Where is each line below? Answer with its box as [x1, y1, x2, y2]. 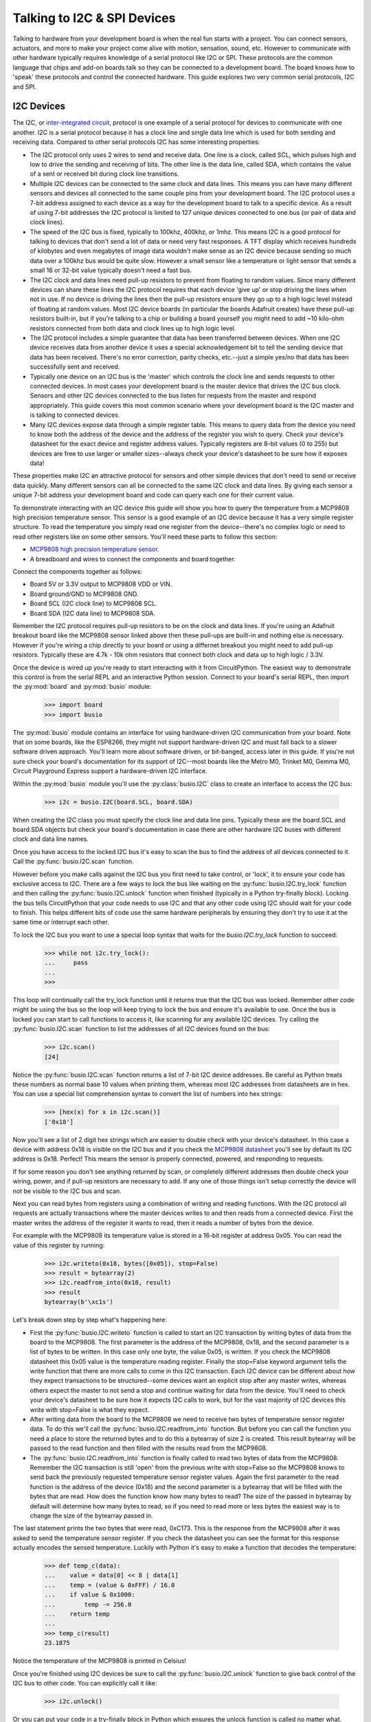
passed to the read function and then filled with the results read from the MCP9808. [30, 1444, 268, 1453]
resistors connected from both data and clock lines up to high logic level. [30, 324, 236, 332]
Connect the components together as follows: [12, 567, 142, 575]
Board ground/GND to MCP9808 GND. [30, 590, 139, 598]
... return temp [44, 1610, 110, 1618]
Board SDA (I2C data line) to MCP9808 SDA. [30, 609, 156, 617]
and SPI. [12, 83, 37, 91]
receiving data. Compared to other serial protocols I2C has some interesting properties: [12, 138, 260, 146]
